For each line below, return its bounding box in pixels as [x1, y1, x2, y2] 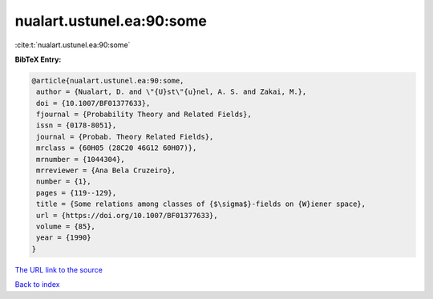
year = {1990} [36, 233, 91, 242]
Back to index [14, 280, 60, 289]
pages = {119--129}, [36, 188, 117, 197]
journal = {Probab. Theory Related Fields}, [36, 132, 214, 141]
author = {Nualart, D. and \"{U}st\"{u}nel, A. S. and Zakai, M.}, [36, 87, 307, 96]
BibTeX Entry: [14, 55, 62, 64]
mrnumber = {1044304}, [36, 155, 126, 164]
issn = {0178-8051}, [36, 121, 117, 130]
